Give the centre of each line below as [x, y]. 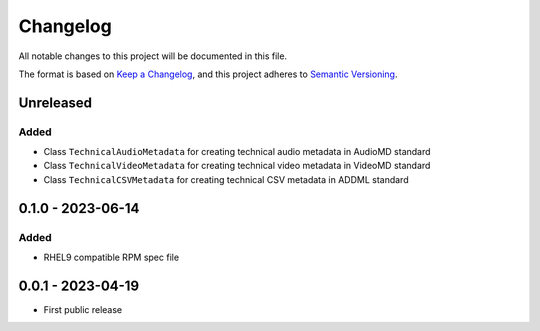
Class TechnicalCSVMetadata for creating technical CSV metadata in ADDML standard [226, 179]
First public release [83, 309]
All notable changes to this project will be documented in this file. [153, 56]
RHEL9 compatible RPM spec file [111, 257]
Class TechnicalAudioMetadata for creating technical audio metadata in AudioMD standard [237, 152]
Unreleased [55, 102]
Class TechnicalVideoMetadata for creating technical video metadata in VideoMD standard [237, 166]
